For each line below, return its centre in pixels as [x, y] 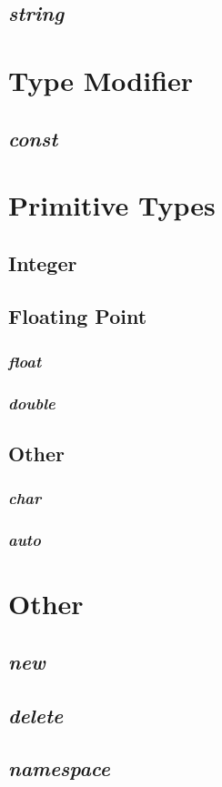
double [32, 403]
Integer [43, 262]
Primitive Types [112, 205]
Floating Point [78, 316]
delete [36, 715]
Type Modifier [101, 80]
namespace [59, 768]
